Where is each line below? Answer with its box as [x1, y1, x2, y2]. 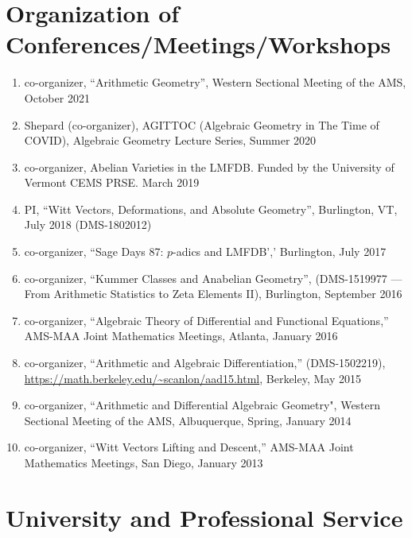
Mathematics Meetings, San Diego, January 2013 [24, 455, 263, 470]
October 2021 [24, 89, 90, 106]
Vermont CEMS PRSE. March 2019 [24, 174, 200, 191]
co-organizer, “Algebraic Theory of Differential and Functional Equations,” [24, 312, 389, 328]
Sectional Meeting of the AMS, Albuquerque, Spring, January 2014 [24, 412, 352, 428]
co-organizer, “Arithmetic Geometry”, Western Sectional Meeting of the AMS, [24, 74, 406, 91]
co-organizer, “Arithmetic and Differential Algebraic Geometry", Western [24, 397, 381, 413]
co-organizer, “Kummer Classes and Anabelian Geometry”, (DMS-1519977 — [24, 269, 402, 286]
